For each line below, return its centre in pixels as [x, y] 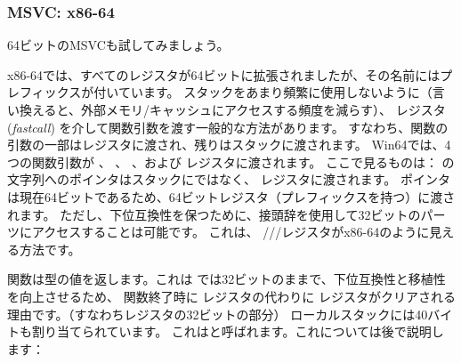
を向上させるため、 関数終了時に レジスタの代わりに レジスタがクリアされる [231, 296]
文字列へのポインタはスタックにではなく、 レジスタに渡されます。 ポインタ [229, 179]
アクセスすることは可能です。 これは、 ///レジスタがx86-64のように [230, 232]
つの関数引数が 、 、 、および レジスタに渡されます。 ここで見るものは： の [231, 161]
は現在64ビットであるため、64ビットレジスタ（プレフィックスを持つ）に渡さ [231, 196]
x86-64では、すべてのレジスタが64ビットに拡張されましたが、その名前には [224, 74]
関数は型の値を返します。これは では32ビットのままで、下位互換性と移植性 [226, 279]
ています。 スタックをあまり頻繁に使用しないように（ [275, 92]
